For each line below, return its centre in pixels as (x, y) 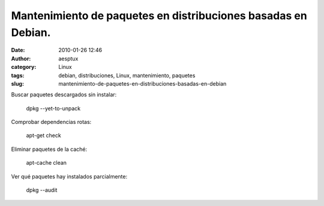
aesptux (68, 58)
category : (24, 67)
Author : (21, 58)
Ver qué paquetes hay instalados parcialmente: (69, 176)
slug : (17, 83)
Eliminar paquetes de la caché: (49, 149)
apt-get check (43, 135)
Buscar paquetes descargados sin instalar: (64, 95)
